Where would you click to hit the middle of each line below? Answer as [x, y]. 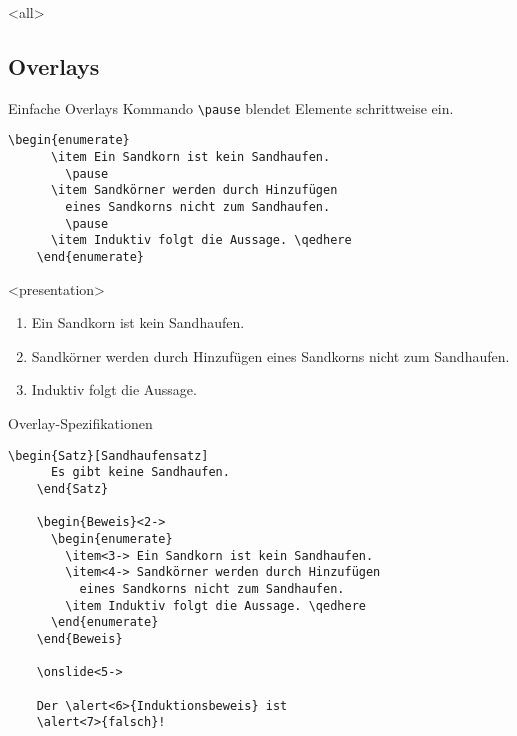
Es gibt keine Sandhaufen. [140, 472]
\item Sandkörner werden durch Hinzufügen [194, 190]
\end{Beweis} [79, 638]
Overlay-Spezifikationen [80, 423]
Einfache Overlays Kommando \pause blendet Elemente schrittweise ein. [231, 107]
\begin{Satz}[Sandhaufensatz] [108, 455]
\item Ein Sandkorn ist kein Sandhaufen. [190, 157]
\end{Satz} [72, 488]
